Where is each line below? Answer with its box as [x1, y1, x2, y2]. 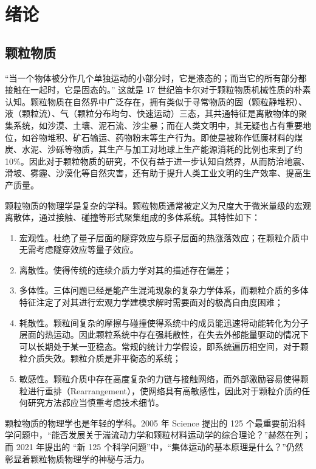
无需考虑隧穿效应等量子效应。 [19, 243, 139, 256]
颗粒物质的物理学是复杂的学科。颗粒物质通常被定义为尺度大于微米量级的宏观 [5, 199, 311, 211]
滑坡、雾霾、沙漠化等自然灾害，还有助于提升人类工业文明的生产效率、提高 [5, 166, 303, 179]
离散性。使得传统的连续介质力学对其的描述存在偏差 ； [19, 263, 232, 276]
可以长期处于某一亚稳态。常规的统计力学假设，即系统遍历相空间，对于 [19, 340, 300, 352]
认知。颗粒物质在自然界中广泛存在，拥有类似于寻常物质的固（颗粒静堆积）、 [5, 95, 307, 108]
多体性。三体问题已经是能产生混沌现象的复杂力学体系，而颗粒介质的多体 [19, 284, 309, 296]
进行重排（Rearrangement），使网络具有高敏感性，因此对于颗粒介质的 [27, 384, 302, 397]
